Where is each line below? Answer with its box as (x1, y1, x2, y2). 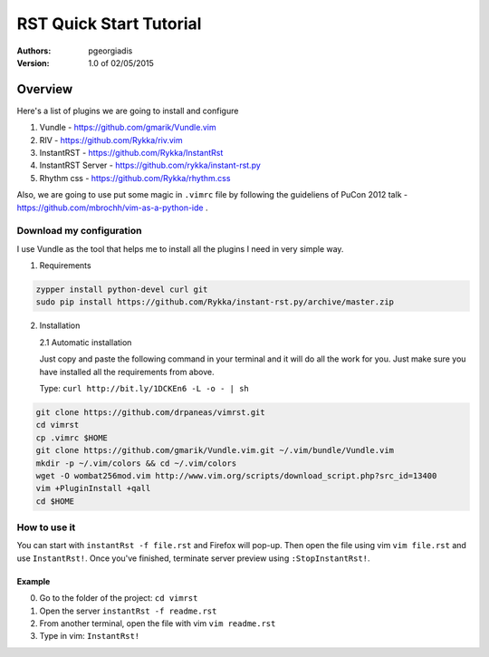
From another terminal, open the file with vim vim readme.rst (39, 618, 276, 629)
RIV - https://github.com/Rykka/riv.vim (39, 134, 183, 145)
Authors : (16, 45, 52, 56)
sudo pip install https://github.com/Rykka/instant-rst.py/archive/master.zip (35, 297, 394, 307)
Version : (16, 57, 50, 68)
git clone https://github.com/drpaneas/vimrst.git (35, 408, 266, 418)
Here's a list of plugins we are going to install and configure (16, 105, 239, 116)
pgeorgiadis (88, 45, 133, 56)
